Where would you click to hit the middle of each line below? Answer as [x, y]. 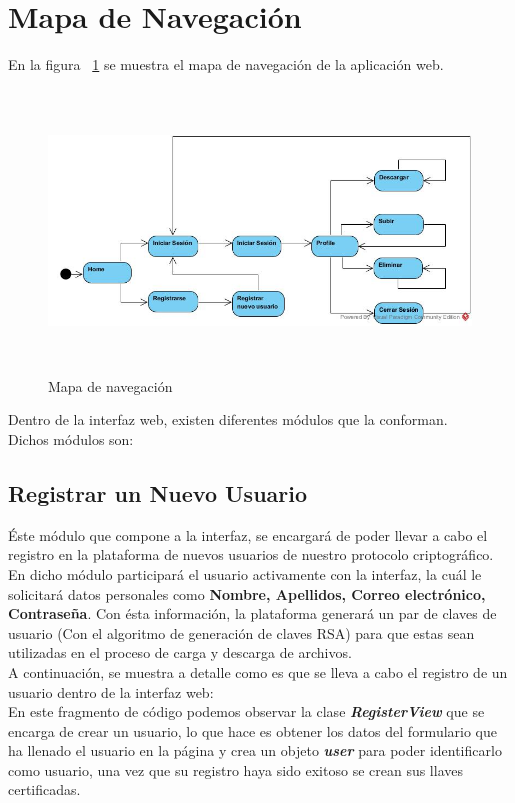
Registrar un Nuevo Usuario [158, 492]
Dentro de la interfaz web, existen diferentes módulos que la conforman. [228, 419]
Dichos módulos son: [71, 438]
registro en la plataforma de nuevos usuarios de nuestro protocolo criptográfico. [251, 554]
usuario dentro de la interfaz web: [111, 691]
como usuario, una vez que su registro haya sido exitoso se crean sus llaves [235, 769]
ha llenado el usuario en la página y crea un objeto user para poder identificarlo [255, 750]
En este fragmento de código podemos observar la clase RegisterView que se [246, 711]
